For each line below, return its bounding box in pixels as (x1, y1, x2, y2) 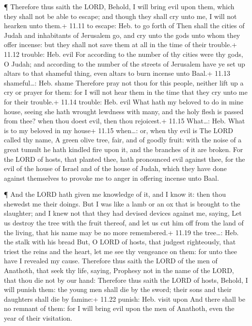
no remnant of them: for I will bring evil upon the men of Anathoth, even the (4, 303, 235, 313)
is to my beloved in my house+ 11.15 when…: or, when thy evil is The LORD (4, 125, 233, 135)
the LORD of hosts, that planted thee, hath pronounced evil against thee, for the (4, 154, 245, 164)
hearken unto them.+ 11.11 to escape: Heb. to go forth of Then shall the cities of (4, 20, 245, 31)
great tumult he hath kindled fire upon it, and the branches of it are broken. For (4, 144, 243, 154)
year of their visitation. (4, 313, 72, 323)
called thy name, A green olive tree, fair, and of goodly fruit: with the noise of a (4, 135, 242, 145)
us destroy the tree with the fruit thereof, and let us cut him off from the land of (4, 218, 244, 228)
